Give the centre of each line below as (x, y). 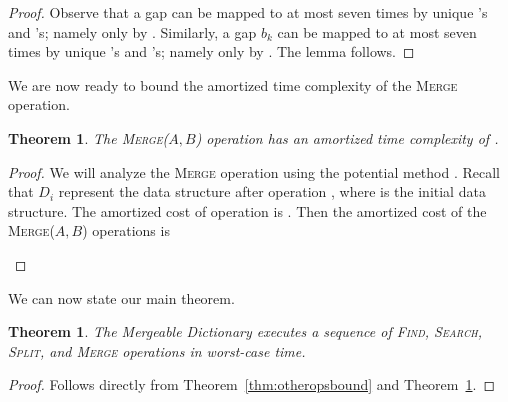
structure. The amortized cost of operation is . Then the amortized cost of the (247, 210)
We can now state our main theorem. (121, 297)
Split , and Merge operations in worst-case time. (157, 350)
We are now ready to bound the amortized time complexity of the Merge (233, 84)
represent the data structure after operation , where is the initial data (272, 191)
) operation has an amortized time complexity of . (347, 137)
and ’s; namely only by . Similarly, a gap (132, 31)
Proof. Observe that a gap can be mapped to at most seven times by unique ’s (248, 12)
